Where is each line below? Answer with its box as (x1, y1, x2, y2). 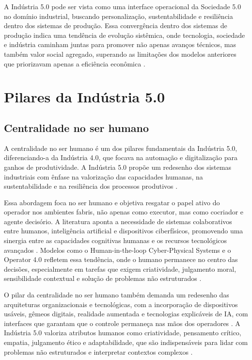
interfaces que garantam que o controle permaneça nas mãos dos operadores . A (4, 318, 240, 328)
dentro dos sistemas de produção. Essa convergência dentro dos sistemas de (4, 20, 227, 31)
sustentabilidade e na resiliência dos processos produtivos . (4, 181, 178, 191)
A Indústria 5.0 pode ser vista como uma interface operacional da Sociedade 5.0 (4, 1, 241, 11)
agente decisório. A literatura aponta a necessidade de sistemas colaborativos (4, 216, 232, 226)
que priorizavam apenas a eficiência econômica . (4, 58, 145, 68)
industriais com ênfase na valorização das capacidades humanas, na (4, 171, 203, 181)
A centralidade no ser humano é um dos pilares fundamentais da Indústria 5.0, (4, 143, 237, 153)
